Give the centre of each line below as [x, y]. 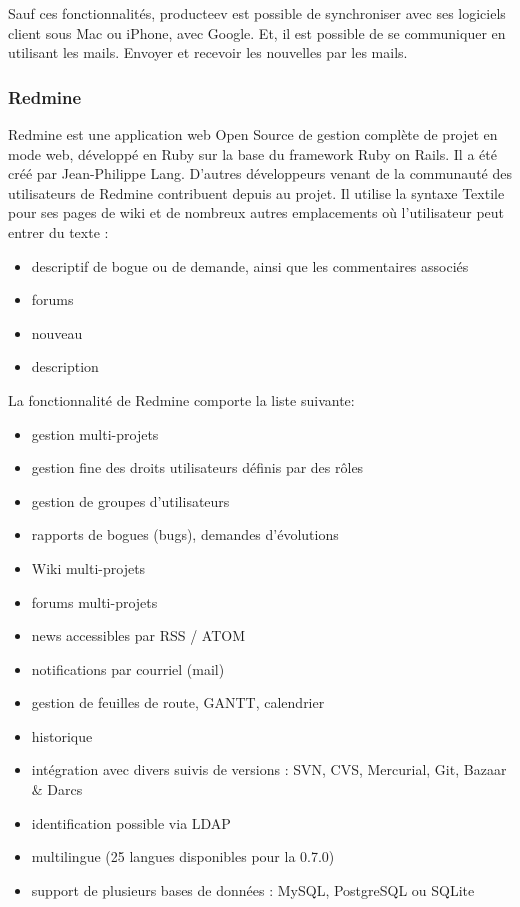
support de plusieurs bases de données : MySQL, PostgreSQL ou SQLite [253, 889]
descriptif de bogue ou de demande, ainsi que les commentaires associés [250, 265]
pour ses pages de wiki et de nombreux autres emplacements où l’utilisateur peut [256, 212]
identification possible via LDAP [131, 822]
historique [62, 735]
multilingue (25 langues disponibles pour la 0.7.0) [183, 856]
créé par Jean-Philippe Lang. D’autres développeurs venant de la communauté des [260, 173]
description [65, 366]
